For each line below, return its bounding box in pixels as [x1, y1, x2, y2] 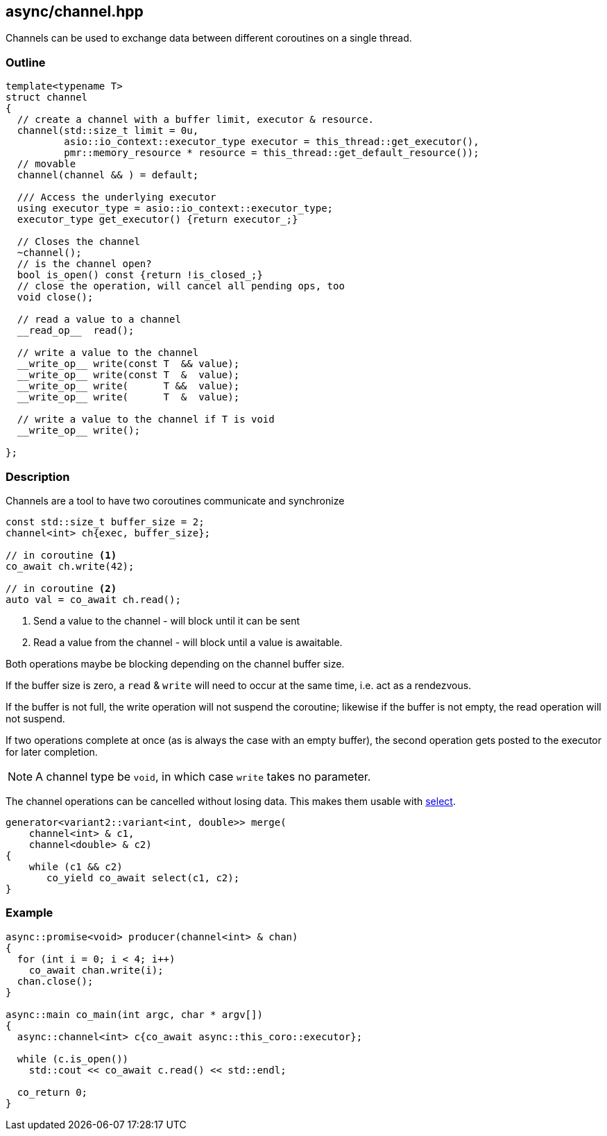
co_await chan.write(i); [28, 964, 164, 976]
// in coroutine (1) [6, 549, 117, 561]
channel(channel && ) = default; [17, 169, 199, 181]
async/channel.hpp [6, 3, 144, 20]
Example [6, 906, 53, 920]
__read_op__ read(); [17, 325, 135, 337]
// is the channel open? [17, 258, 152, 270]
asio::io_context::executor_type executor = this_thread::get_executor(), [64, 136, 479, 148]
